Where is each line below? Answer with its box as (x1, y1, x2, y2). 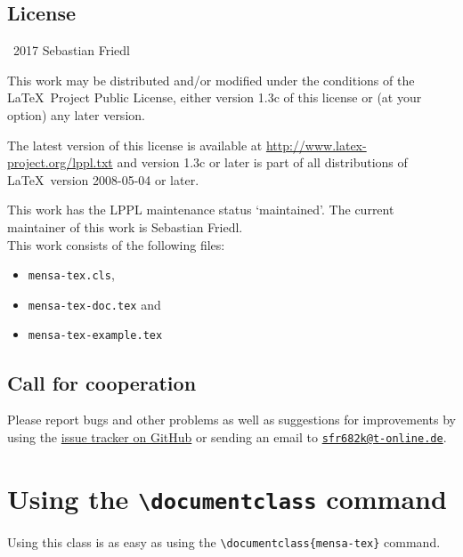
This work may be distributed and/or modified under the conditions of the (7, 70, 415, 89)
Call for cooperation (7, 368, 197, 396)
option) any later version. (7, 105, 145, 124)
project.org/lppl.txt (7, 153, 113, 172)
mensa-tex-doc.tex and (28, 295, 161, 313)
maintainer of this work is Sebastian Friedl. (7, 217, 243, 236)
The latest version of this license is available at (7, 135, 263, 154)
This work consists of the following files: (7, 235, 225, 254)
